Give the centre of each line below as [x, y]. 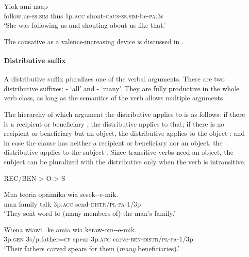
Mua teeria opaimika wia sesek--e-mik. [61, 194]
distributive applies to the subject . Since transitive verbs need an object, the [119, 152]
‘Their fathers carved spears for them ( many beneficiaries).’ [92, 249]
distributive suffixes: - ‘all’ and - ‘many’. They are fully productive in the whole [122, 88]
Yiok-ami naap [26, 6]
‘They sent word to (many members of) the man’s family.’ [90, 213]
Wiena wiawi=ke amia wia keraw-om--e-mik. [70, 229]
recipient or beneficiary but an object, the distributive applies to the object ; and [124, 133]
